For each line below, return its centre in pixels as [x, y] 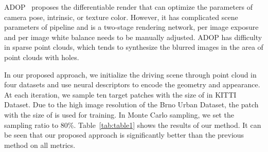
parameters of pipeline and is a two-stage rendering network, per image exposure [131, 27]
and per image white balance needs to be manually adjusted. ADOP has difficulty [133, 37]
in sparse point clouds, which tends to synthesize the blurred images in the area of [134, 47]
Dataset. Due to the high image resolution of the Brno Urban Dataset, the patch [131, 104]
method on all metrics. [40, 145]
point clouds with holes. [42, 57]
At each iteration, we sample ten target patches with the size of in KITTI [120, 94]
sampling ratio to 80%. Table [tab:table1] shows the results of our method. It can [133, 125]
